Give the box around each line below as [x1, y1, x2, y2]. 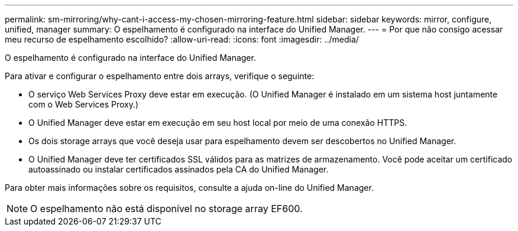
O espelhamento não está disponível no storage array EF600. [30, 203, 303, 214]
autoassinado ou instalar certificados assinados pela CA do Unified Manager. [28, 164, 329, 174]
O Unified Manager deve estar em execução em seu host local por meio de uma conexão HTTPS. [28, 118, 407, 128]
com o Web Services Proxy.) [28, 99, 139, 109]
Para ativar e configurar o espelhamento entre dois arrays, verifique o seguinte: [5, 71, 315, 81]
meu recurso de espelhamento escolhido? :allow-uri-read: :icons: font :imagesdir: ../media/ [5, 34, 359, 44]
